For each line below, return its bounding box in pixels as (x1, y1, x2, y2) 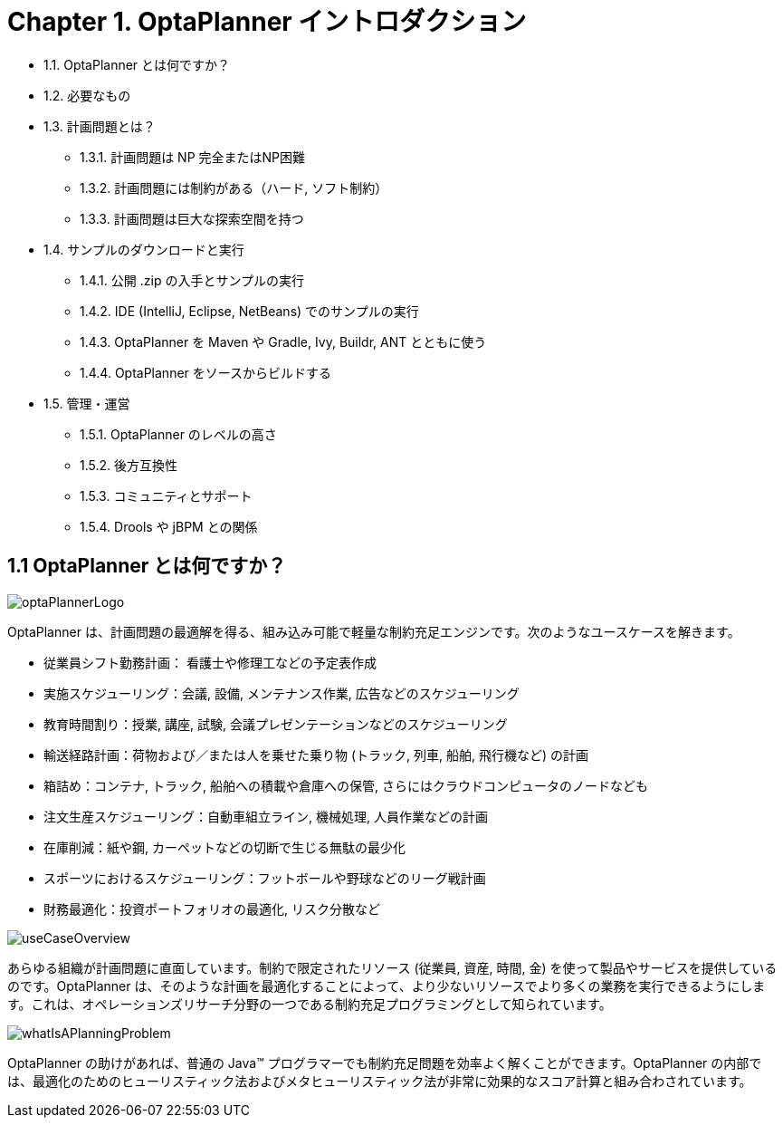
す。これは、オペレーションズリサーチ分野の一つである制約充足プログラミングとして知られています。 (7, 995, 612, 1012)
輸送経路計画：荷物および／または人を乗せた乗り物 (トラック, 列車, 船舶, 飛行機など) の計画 (43, 746, 588, 763)
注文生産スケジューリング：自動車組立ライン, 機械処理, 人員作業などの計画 (43, 808, 488, 824)
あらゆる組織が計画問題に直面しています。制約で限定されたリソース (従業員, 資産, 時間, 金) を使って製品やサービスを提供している (7, 959, 778, 976)
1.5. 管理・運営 (43, 395, 130, 411)
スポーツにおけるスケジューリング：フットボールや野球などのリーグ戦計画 (43, 870, 486, 886)
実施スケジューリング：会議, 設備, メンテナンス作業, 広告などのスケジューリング (43, 685, 520, 701)
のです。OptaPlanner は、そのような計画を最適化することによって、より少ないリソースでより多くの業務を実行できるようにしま (7, 977, 766, 994)
